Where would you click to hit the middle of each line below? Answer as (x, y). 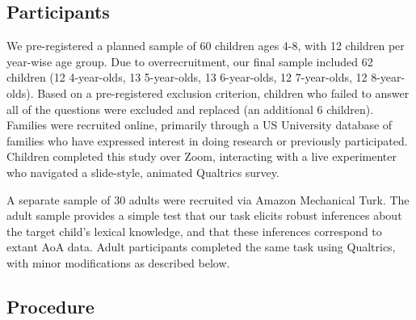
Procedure (50, 306)
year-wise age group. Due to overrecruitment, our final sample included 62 (190, 61)
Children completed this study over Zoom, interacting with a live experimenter (202, 156)
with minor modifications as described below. (118, 262)
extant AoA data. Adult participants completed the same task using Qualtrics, (201, 247)
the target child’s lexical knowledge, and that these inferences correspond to (194, 231)
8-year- (388, 77)
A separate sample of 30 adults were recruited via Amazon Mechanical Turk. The (208, 199)
